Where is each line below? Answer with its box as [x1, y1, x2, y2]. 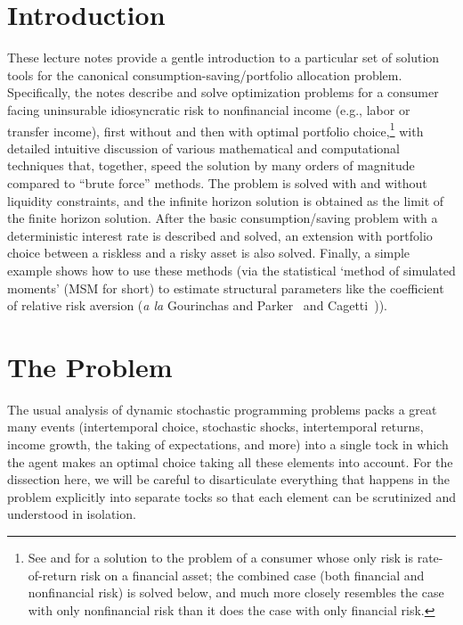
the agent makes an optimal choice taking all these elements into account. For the [7, 452, 453, 471]
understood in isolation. [7, 505, 136, 523]
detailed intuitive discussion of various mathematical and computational [7, 138, 400, 157]
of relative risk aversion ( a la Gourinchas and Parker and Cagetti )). [7, 296, 387, 315]
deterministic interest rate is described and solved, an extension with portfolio [7, 226, 433, 244]
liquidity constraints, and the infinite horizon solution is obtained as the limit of [7, 191, 444, 210]
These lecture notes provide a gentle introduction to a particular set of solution [7, 48, 440, 67]
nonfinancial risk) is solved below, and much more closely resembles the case [28, 583, 444, 602]
